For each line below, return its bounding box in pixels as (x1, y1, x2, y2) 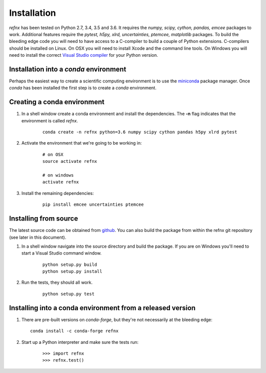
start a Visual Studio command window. (21, 250, 102, 256)
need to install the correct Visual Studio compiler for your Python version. (9, 52, 158, 58)
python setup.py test (42, 291, 95, 297)
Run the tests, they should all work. (21, 279, 93, 286)
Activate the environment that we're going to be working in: (21, 140, 142, 146)
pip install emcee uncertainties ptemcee (42, 202, 144, 207)
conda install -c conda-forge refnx (30, 328, 119, 334)
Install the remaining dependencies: (21, 190, 94, 196)
